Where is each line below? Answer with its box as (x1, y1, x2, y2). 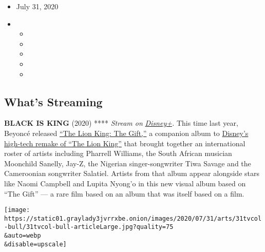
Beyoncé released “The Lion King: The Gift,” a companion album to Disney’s (4, 127, 249, 138)
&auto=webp (4, 232, 41, 240)
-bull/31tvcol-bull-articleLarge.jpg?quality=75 (4, 223, 174, 231)
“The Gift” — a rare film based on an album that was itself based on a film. (4, 188, 244, 199)
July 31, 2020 (16, 1, 59, 11)
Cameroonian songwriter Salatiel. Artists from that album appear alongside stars (4, 168, 259, 179)
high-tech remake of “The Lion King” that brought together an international (4, 138, 245, 148)
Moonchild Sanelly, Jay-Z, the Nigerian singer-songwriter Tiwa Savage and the (4, 158, 251, 168)
